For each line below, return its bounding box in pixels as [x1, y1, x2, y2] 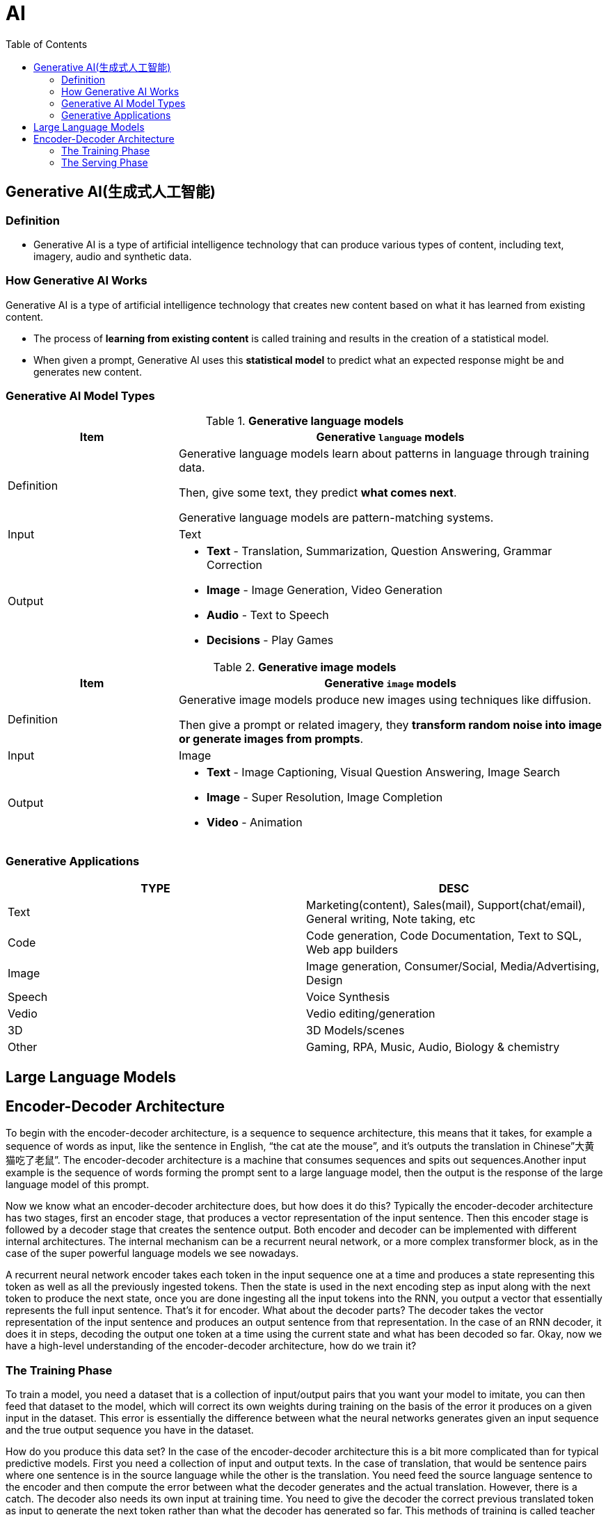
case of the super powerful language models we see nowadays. [6, 1247, 299, 1260]
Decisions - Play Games [206, 633, 334, 648]
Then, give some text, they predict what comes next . [178, 486, 457, 500]
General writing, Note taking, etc [306, 912, 476, 927]
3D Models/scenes [306, 1023, 405, 1038]
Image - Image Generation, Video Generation [206, 583, 442, 598]
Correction [206, 558, 262, 572]
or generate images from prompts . [178, 732, 364, 746]
